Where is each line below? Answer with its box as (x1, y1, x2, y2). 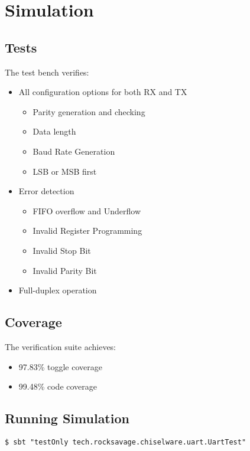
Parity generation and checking (33, 105, 145, 117)
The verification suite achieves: (5, 340, 116, 352)
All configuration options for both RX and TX (18, 86, 187, 98)
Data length (33, 125, 76, 138)
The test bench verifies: (5, 66, 89, 78)
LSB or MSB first (33, 165, 97, 177)
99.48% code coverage (18, 380, 98, 393)
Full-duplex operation (18, 284, 97, 296)
